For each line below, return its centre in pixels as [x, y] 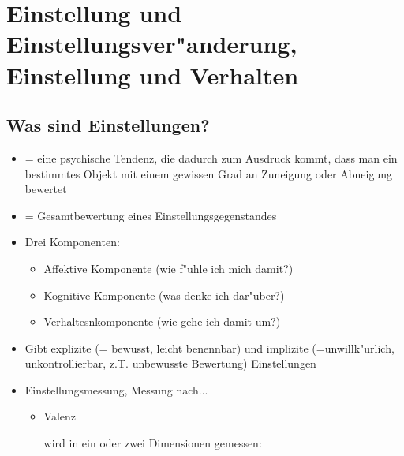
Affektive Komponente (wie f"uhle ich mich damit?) [168, 268]
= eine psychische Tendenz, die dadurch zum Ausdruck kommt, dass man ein [211, 157]
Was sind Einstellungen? [108, 125]
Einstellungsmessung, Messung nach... [116, 389]
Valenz [60, 416]
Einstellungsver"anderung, [152, 44]
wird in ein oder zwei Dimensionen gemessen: [153, 443]
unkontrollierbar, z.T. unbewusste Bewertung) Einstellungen [170, 363]
